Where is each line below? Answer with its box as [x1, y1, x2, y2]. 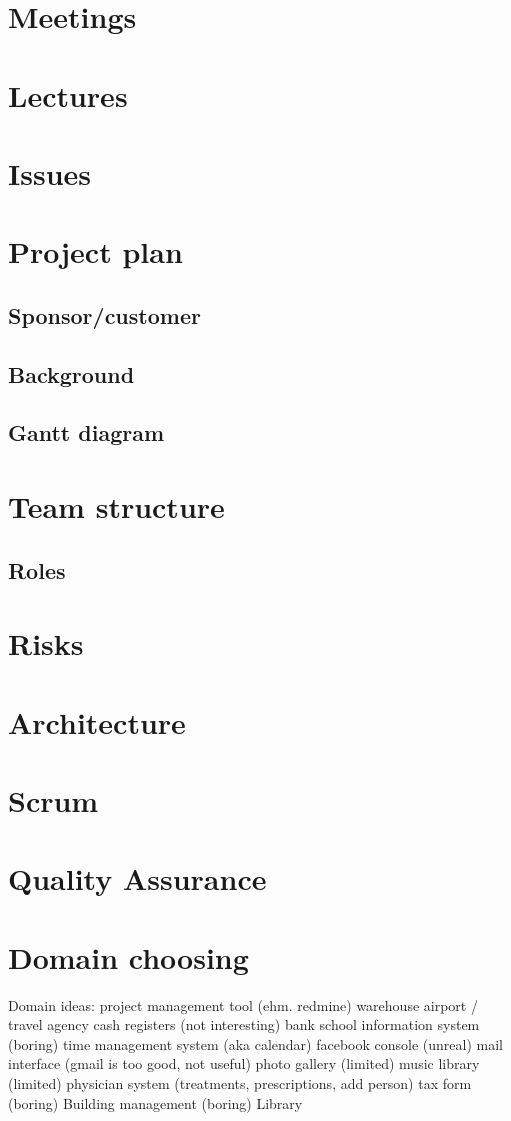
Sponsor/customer [8, 299, 201, 330]
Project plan [8, 231, 183, 272]
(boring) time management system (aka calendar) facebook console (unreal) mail [8, 1033, 503, 1054]
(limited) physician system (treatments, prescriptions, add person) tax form [8, 1073, 472, 1093]
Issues [8, 152, 91, 193]
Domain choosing [8, 936, 249, 977]
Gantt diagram [8, 417, 165, 448]
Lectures [8, 74, 128, 115]
